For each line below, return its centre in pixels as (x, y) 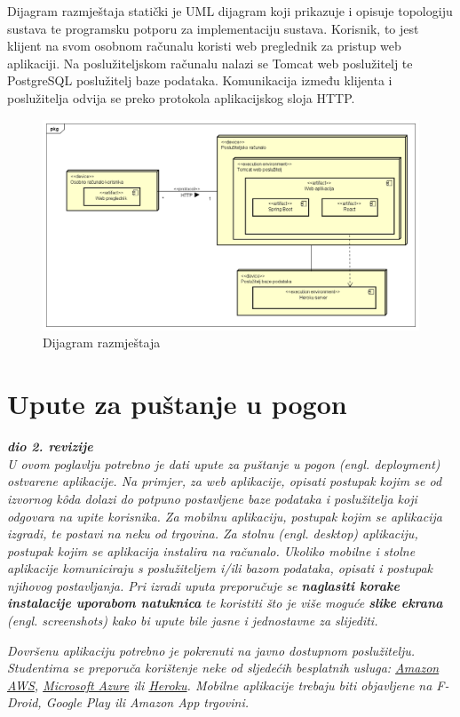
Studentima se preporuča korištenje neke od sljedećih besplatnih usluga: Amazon (223, 668)
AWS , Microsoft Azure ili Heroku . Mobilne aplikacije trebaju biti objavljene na (220, 685)
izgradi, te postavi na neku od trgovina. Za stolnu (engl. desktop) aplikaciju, (213, 534)
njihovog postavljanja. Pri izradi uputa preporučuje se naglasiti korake (203, 585)
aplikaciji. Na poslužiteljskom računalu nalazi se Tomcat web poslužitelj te (210, 63)
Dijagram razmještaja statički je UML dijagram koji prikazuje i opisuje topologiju (230, 11)
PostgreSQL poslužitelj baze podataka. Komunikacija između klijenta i (200, 80)
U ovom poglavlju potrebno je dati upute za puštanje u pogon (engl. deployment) (224, 463)
